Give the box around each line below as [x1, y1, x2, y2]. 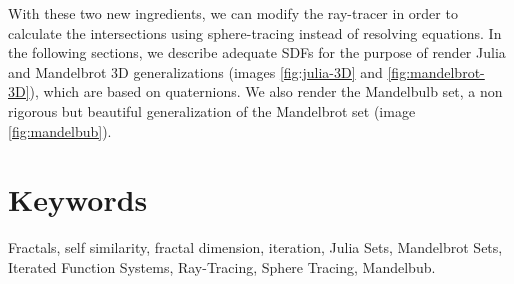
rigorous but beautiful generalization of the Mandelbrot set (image [8, 100, 416, 121]
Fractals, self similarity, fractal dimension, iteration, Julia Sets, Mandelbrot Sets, [8, 237, 503, 258]
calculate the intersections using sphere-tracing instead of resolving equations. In [8, 22, 502, 43]
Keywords [8, 179, 148, 220]
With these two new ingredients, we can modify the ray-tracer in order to [8, 3, 458, 23]
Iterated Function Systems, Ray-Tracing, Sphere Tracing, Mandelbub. [8, 256, 436, 277]
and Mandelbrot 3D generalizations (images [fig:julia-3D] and [8, 61, 383, 82]
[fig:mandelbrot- [387, 61, 485, 82]
